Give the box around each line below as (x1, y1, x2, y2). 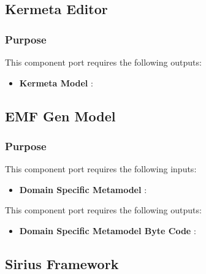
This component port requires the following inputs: (5, 162, 197, 175)
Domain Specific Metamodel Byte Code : (19, 224, 196, 237)
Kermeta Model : (19, 76, 93, 89)
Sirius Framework (5, 254, 119, 273)
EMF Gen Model (5, 106, 116, 125)
